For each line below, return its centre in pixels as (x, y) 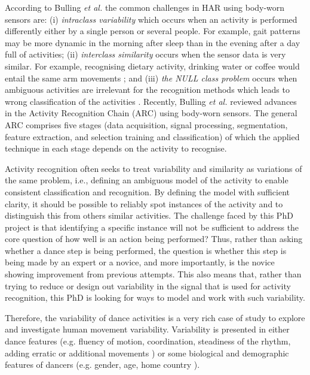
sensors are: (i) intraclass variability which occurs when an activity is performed (151, 19)
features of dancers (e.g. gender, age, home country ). (102, 365)
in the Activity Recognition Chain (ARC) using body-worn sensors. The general (151, 113)
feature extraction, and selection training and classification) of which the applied (152, 136)
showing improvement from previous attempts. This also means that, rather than (153, 274)
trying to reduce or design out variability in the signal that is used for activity (148, 285)
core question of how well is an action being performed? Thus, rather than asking (154, 239)
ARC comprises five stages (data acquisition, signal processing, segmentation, (146, 124)
